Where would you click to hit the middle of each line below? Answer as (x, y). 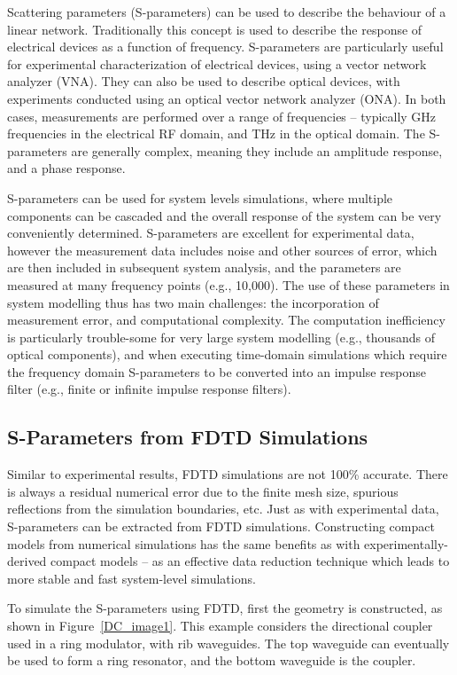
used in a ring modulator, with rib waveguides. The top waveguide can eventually (228, 643)
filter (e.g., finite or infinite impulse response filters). (149, 389)
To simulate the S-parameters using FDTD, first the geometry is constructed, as (225, 608)
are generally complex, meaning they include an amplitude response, (257, 150)
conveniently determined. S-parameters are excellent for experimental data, (211, 233)
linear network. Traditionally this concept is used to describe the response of (215, 29)
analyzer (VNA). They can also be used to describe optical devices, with (204, 81)
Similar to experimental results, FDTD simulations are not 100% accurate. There (228, 474)
